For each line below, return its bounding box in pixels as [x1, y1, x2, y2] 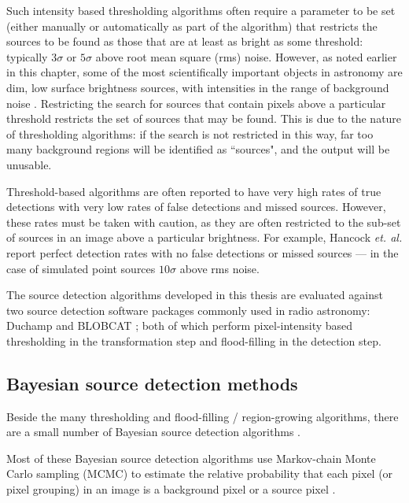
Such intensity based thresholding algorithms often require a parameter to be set [6, 2, 396, 18]
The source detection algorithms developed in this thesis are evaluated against [6, 287, 383, 303]
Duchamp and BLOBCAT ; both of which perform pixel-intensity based [6, 317, 353, 334]
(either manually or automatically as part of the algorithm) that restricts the [6, 17, 378, 34]
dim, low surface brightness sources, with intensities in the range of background [6, 79, 389, 95]
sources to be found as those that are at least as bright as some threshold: [6, 33, 363, 50]
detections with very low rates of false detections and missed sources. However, [6, 198, 386, 215]
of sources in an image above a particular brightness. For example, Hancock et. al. [6, 229, 403, 246]
